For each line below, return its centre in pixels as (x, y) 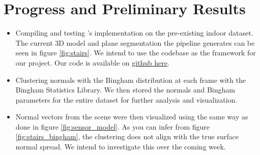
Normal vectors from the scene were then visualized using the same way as (132, 117)
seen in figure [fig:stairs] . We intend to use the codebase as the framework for (136, 53)
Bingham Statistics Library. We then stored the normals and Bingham (125, 90)
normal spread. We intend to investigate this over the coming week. (121, 147)
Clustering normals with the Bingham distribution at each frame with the (131, 80)
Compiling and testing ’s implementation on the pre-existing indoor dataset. (134, 33)
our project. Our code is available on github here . (92, 62)
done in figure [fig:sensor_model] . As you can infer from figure (112, 126)
